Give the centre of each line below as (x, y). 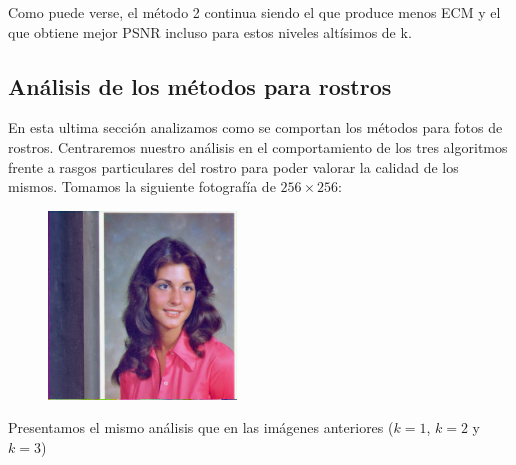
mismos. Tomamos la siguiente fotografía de (142, 186)
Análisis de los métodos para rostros (200, 85)
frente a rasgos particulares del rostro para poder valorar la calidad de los (233, 166)
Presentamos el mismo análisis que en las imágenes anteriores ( (201, 427)
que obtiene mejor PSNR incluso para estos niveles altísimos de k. (210, 31)
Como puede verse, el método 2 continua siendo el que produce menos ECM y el (254, 12)
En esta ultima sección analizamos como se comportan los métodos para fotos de (255, 127)
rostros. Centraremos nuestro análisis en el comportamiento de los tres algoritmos (258, 146)
